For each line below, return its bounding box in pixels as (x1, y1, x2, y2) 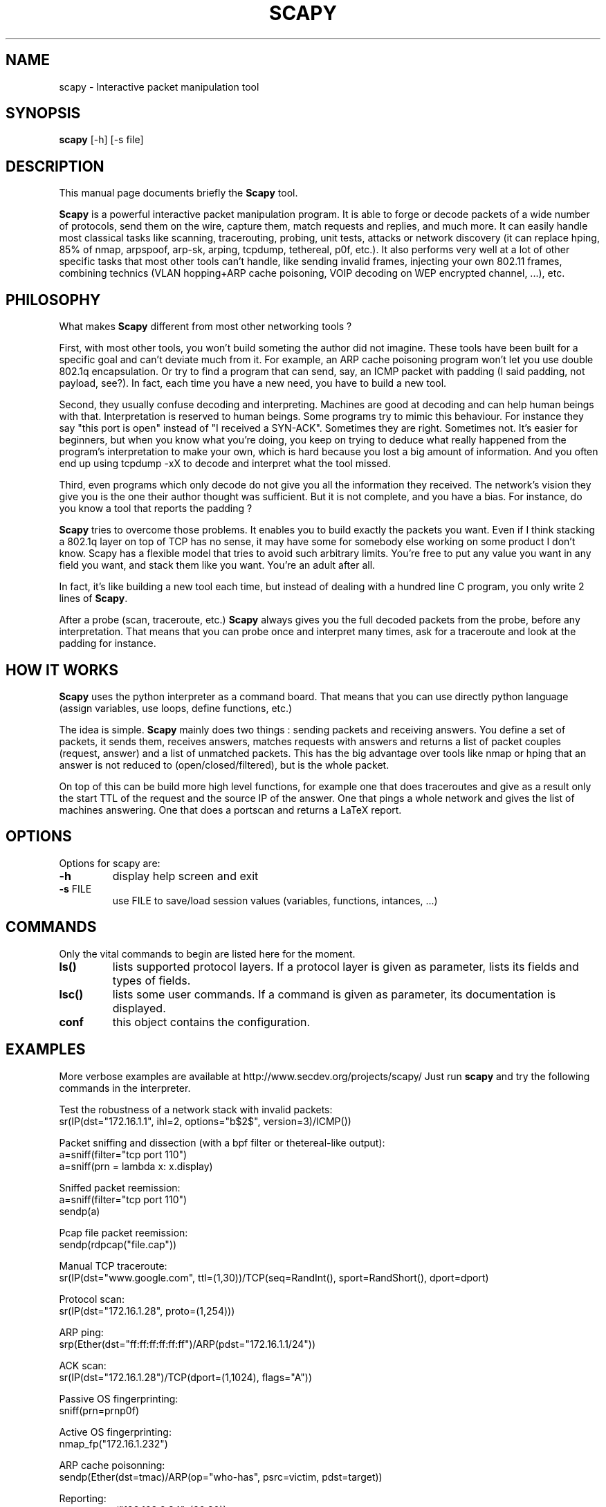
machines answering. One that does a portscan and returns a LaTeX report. (59, 803, 402, 816)
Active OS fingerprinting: (59, 1425, 172, 1438)
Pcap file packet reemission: (59, 1226, 188, 1239)
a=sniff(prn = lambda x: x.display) (59, 1160, 213, 1172)
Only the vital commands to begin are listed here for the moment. (59, 947, 356, 960)
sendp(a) (59, 1205, 100, 1217)
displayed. (112, 1001, 166, 1015)
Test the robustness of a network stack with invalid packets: (59, 1103, 333, 1115)
